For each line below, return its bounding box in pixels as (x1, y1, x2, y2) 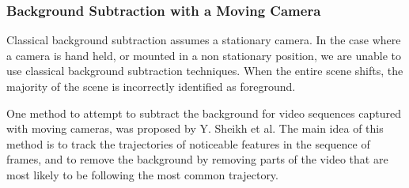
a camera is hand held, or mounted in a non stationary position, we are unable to (6, 47, 401, 63)
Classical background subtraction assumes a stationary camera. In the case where (6, 32, 401, 48)
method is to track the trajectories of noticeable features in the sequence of (6, 135, 370, 152)
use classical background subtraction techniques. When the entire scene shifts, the (6, 62, 403, 79)
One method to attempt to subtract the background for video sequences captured (6, 104, 401, 121)
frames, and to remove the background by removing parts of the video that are (6, 151, 388, 167)
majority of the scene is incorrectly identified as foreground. (6, 78, 296, 94)
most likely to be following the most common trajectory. (6, 166, 278, 182)
